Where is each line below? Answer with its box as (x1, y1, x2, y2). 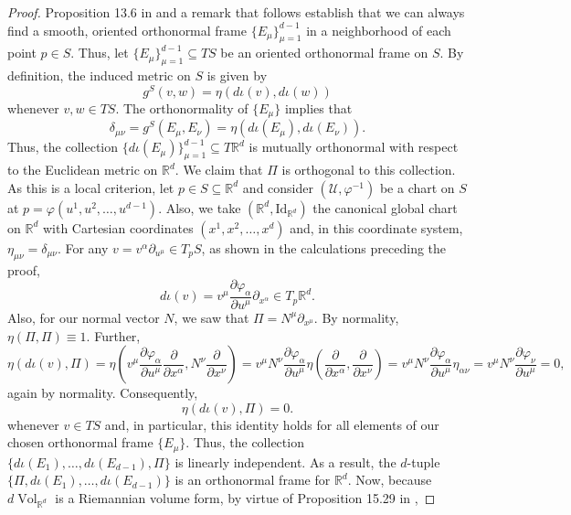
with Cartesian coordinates (42, 218, 194, 237)
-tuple (407, 452, 440, 471)
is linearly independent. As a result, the (174, 452, 397, 471)
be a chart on (379, 177, 455, 197)
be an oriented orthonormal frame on (220, 43, 428, 62)
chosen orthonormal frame (7, 433, 153, 452)
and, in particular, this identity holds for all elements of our (104, 414, 439, 434)
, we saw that (174, 307, 249, 327)
